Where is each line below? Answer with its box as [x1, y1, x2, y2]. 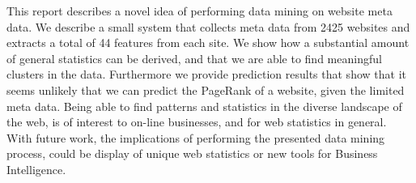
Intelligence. [6, 160, 66, 177]
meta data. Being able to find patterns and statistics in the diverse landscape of [6, 97, 402, 114]
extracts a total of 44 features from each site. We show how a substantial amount [6, 34, 410, 51]
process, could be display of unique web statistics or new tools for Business [6, 145, 378, 162]
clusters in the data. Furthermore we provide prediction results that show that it [6, 66, 406, 83]
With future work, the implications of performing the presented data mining [6, 129, 385, 146]
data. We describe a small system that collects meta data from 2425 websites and [6, 18, 410, 35]
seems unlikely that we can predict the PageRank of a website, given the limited [6, 81, 405, 98]
